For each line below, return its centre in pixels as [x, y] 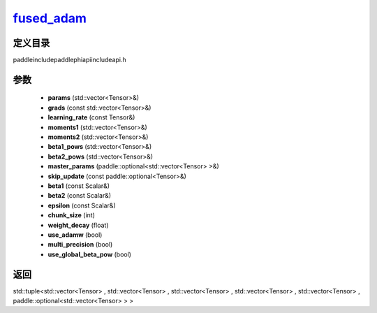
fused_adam [50, 18]
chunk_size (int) [72, 215]
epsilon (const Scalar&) [82, 205]
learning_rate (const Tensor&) [91, 117]
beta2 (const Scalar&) [80, 196]
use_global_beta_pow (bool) [90, 254]
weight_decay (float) [78, 225]
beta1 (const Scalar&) [79, 186]
